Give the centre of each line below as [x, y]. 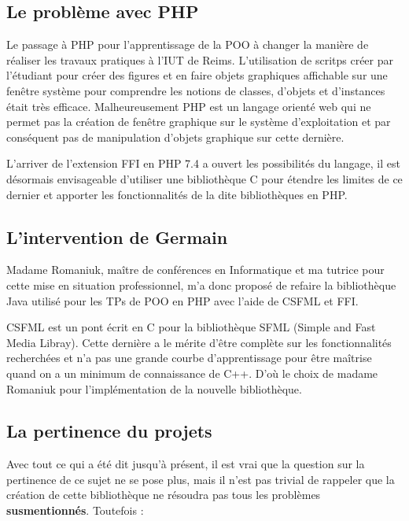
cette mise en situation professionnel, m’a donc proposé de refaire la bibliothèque [201, 285]
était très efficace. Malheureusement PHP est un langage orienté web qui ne [189, 106]
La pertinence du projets [109, 431]
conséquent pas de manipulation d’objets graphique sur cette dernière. [175, 137]
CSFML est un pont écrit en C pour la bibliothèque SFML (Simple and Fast [191, 327]
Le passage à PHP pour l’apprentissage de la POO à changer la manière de [188, 44]
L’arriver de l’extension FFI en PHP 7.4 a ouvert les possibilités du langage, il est [203, 163]
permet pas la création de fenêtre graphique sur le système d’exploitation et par [199, 122]
